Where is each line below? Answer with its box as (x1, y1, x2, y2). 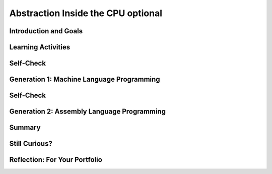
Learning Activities (9, 43, 71, 51)
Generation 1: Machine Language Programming (9, 75, 161, 84)
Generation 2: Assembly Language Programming (9, 107, 166, 116)
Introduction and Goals (9, 27, 83, 35)
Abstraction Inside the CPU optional (9, 8, 162, 19)
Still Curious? (9, 139, 52, 148)
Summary (9, 124, 41, 132)
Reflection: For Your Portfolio (9, 155, 103, 164)
